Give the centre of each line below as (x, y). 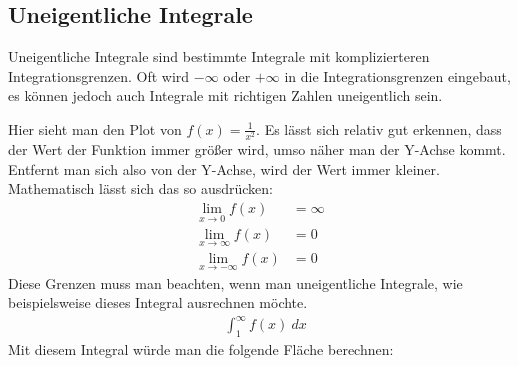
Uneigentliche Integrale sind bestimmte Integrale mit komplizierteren (219, 56)
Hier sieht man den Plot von (95, 128)
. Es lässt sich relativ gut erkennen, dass (379, 128)
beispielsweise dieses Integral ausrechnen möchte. (158, 302)
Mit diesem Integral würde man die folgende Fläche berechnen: (201, 349)
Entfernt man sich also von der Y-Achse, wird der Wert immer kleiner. (224, 168)
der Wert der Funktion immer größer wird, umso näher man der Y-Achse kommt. (257, 149)
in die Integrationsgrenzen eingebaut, (397, 75)
